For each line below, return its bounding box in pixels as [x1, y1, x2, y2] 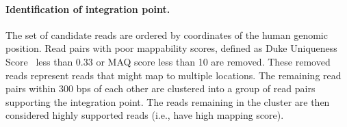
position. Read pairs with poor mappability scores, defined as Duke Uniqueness [5, 41, 337, 55]
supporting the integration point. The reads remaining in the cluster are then [5, 94, 330, 109]
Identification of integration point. [5, 1, 170, 16]
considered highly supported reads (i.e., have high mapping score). [5, 108, 284, 122]
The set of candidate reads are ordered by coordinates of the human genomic [5, 27, 328, 42]
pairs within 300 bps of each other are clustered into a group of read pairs [5, 81, 316, 96]
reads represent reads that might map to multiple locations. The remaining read [5, 68, 342, 82]
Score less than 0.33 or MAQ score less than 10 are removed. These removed [5, 54, 331, 68]
